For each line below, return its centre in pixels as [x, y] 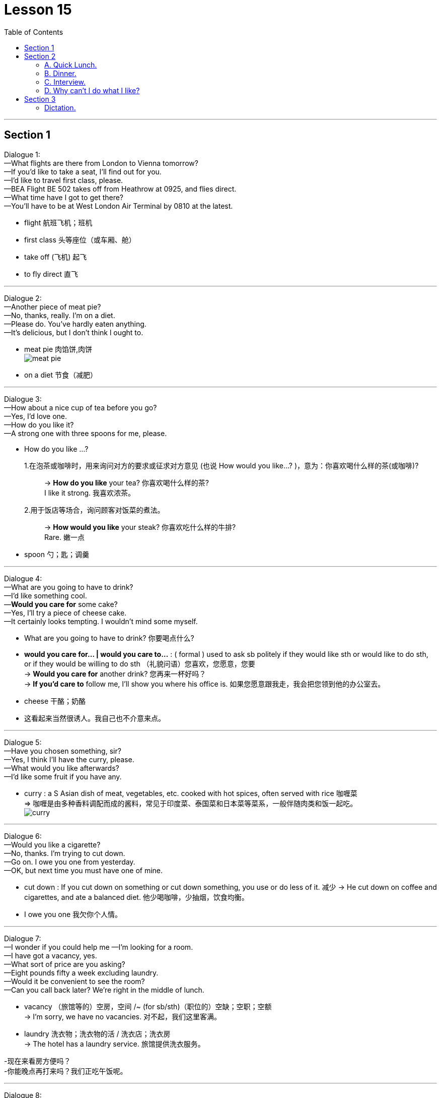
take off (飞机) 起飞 [56, 257]
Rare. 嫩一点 [64, 537]
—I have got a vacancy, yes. [51, 955]
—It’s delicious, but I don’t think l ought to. [74, 332]
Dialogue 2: [23, 298]
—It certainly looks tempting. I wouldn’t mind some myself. [101, 621]
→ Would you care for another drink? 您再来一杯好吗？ [115, 674]
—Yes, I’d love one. [36, 416]
